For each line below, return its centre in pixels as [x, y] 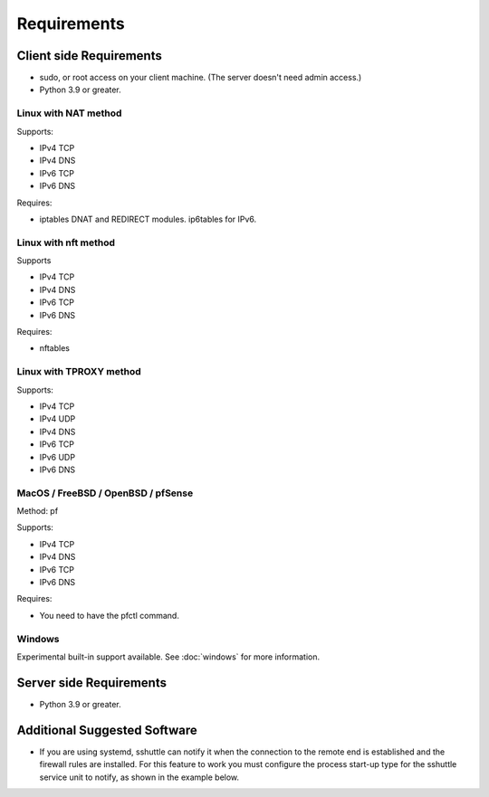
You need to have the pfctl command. [110, 615]
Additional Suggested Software [107, 730]
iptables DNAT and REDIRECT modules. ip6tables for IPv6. [148, 219]
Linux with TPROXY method [79, 372]
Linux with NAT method [69, 113]
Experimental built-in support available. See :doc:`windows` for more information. [168, 657]
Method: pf [38, 511]
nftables [54, 348]
